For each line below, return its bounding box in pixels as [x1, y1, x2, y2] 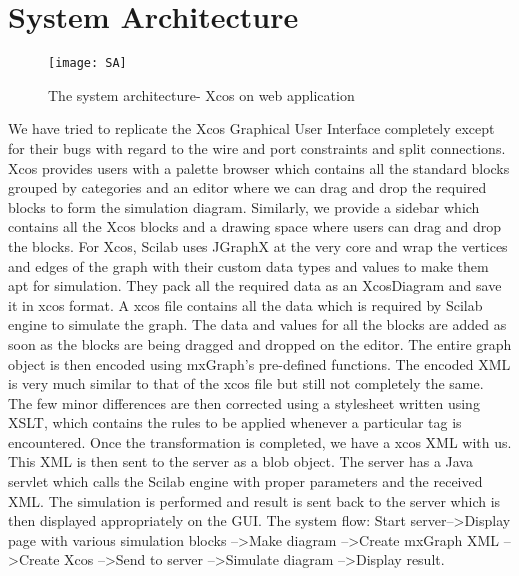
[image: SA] [48, 56, 127, 71]
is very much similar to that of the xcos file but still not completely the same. [8, 373, 484, 394]
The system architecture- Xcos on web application [48, 84, 355, 105]
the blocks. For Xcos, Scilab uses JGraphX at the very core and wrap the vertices [8, 235, 508, 256]
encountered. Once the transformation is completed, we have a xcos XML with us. [8, 431, 512, 452]
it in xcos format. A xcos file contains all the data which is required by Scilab [8, 294, 483, 315]
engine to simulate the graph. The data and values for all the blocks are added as [8, 314, 507, 335]
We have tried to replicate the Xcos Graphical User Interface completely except [8, 118, 495, 139]
